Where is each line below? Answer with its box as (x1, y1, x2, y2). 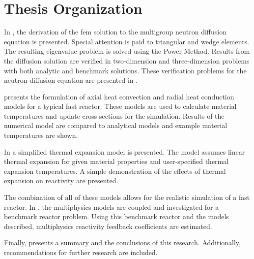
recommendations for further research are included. (4, 247, 158, 257)
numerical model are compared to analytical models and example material (4, 120, 227, 130)
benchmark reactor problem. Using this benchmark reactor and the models (4, 211, 229, 222)
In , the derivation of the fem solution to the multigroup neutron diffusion (4, 27, 227, 37)
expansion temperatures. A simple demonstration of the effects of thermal (4, 165, 226, 176)
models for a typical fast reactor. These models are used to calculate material (4, 101, 237, 111)
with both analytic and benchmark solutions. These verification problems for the (4, 65, 247, 75)
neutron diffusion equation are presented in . (4, 75, 138, 85)
